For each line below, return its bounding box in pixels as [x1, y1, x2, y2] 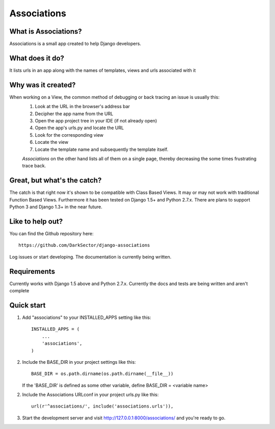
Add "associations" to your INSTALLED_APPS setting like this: [22, 314, 151, 320]
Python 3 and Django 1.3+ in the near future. [9, 204, 103, 210]
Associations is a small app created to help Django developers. [9, 41, 142, 47]
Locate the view [35, 139, 69, 145]
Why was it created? [9, 81, 76, 89]
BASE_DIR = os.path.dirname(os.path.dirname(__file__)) [31, 371, 174, 377]
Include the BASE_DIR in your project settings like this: [22, 359, 136, 365]
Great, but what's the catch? [9, 176, 102, 185]
